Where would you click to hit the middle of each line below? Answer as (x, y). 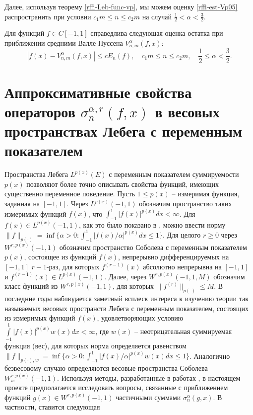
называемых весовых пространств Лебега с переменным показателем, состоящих (127, 308)
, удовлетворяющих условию (140, 318)
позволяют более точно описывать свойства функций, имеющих (123, 184)
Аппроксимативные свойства (98, 92)
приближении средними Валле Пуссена (64, 43)
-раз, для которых (73, 267)
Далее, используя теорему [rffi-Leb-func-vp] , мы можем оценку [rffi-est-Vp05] (121, 6)
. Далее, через (126, 276)
